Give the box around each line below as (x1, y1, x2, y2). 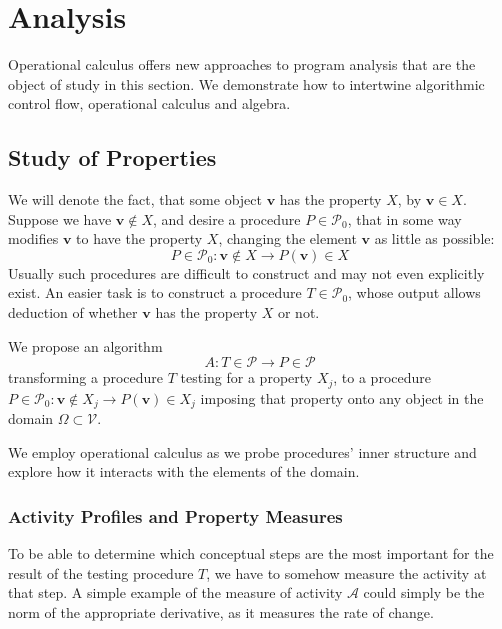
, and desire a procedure (152, 208, 301, 229)
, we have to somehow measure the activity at (206, 562, 487, 583)
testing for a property (180, 367, 313, 388)
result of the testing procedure (8, 562, 194, 583)
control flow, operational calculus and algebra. (8, 93, 291, 114)
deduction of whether (8, 302, 138, 323)
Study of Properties (8, 142, 217, 173)
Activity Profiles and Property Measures (8, 503, 343, 528)
